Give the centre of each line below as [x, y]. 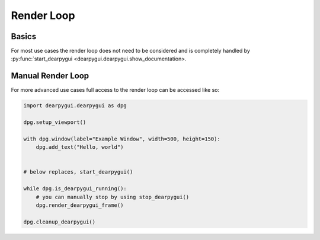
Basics [24, 36]
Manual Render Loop [50, 76]
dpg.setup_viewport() [55, 122]
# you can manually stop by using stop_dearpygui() [113, 197]
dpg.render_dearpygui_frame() [80, 205]
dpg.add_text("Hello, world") [80, 147]
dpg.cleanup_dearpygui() [60, 222]
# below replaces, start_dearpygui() [78, 172]
